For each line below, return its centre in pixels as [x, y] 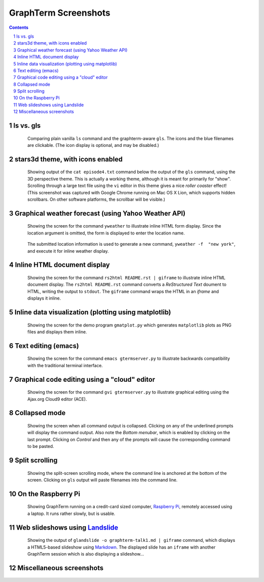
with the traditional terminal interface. [65, 365]
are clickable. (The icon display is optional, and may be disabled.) [93, 145]
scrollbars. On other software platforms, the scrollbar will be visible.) [97, 199]
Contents [19, 27]
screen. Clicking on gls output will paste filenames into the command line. [103, 480]
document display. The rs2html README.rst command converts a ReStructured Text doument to [127, 284]
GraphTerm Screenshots [60, 13]
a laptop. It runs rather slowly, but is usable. [71, 513]
